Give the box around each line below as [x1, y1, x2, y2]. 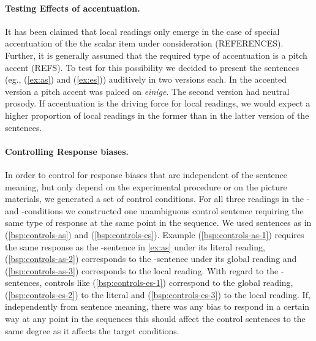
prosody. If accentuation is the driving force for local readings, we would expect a [5, 97, 310, 110]
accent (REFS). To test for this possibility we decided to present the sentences [5, 61, 299, 73]
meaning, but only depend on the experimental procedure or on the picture [5, 180, 287, 193]
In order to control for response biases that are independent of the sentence [5, 168, 288, 181]
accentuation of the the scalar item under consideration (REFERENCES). [5, 37, 284, 50]
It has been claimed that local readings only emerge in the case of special [5, 24, 280, 37]
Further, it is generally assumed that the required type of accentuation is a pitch [5, 48, 307, 61]
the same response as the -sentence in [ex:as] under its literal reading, [5, 240, 265, 253]
